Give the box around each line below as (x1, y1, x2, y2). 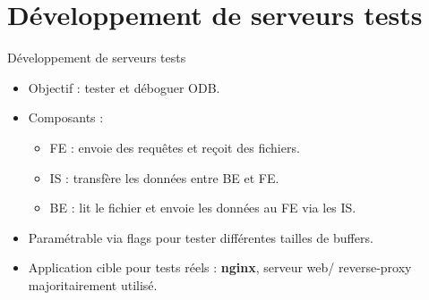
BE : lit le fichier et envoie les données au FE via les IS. (49, 198, 356, 217)
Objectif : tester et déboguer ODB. (28, 78, 220, 96)
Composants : (28, 108, 104, 127)
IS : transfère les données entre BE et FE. (49, 168, 279, 187)
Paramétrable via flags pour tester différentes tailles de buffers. (28, 228, 373, 246)
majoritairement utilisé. (28, 275, 158, 294)
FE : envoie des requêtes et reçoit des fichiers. (49, 137, 300, 156)
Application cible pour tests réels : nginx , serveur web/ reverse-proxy (28, 258, 412, 277)
